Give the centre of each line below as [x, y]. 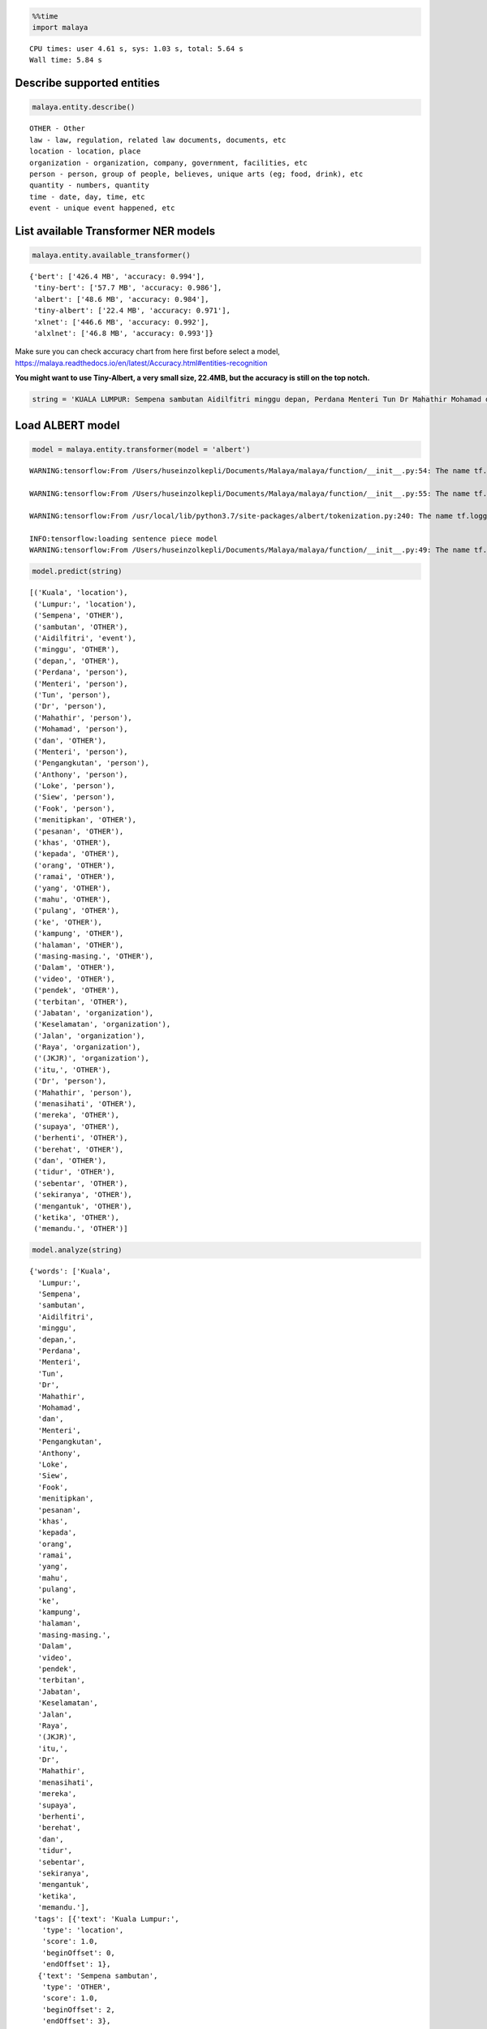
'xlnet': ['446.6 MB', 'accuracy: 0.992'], [122, 322]
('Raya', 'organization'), [87, 1047]
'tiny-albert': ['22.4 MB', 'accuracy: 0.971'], [132, 311]
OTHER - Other [57, 129]
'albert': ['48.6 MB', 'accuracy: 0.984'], [122, 299]
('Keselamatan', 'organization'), [102, 1024]
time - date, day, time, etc [87, 196]
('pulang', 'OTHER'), [77, 911]
